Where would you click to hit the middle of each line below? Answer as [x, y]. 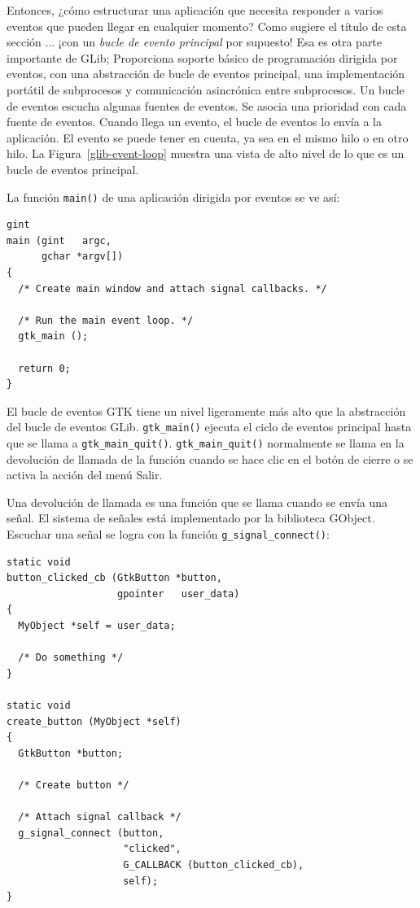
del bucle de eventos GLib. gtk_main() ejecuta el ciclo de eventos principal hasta [209, 427]
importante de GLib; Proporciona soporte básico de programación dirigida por [202, 57]
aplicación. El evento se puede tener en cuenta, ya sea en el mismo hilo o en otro [208, 137]
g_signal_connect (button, [91, 833]
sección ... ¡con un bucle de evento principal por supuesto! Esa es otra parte [195, 42]
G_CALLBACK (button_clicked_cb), [214, 864]
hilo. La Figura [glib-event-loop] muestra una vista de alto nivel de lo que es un [206, 153]
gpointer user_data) [179, 594]
